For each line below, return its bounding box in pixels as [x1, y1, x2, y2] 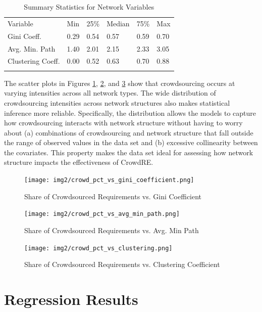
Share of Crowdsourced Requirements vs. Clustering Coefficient [24, 259, 220, 270]
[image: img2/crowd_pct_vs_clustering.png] [24, 244, 173, 252]
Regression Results [4, 289, 138, 309]
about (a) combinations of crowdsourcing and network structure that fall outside [4, 127, 253, 138]
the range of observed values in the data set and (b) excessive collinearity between [4, 137, 258, 148]
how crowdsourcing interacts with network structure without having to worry [4, 117, 243, 128]
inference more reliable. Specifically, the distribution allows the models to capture [4, 107, 256, 118]
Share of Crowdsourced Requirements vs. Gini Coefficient [24, 191, 202, 201]
